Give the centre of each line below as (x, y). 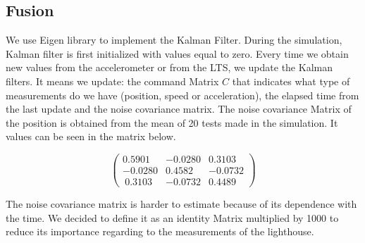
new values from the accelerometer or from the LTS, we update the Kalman (169, 67)
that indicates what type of (291, 81)
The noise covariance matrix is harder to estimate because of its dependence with (181, 204)
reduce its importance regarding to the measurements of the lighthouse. (160, 231)
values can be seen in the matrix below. (91, 136)
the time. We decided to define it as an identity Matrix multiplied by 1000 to (172, 217)
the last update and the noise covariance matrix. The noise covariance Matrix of (179, 109)
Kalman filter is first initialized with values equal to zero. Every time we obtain (177, 53)
